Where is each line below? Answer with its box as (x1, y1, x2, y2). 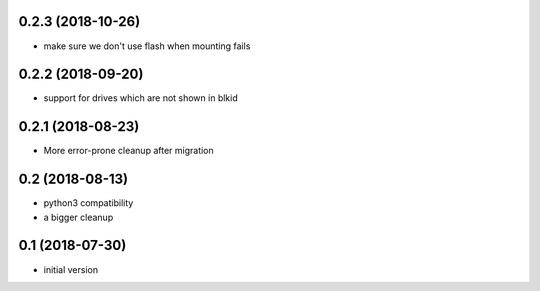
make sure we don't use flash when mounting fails (43, 40, 251, 52)
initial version (43, 263, 99, 275)
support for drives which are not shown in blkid (43, 92, 239, 104)
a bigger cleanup (43, 211, 114, 223)
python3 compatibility (43, 197, 134, 209)
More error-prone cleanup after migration (43, 145, 214, 157)
